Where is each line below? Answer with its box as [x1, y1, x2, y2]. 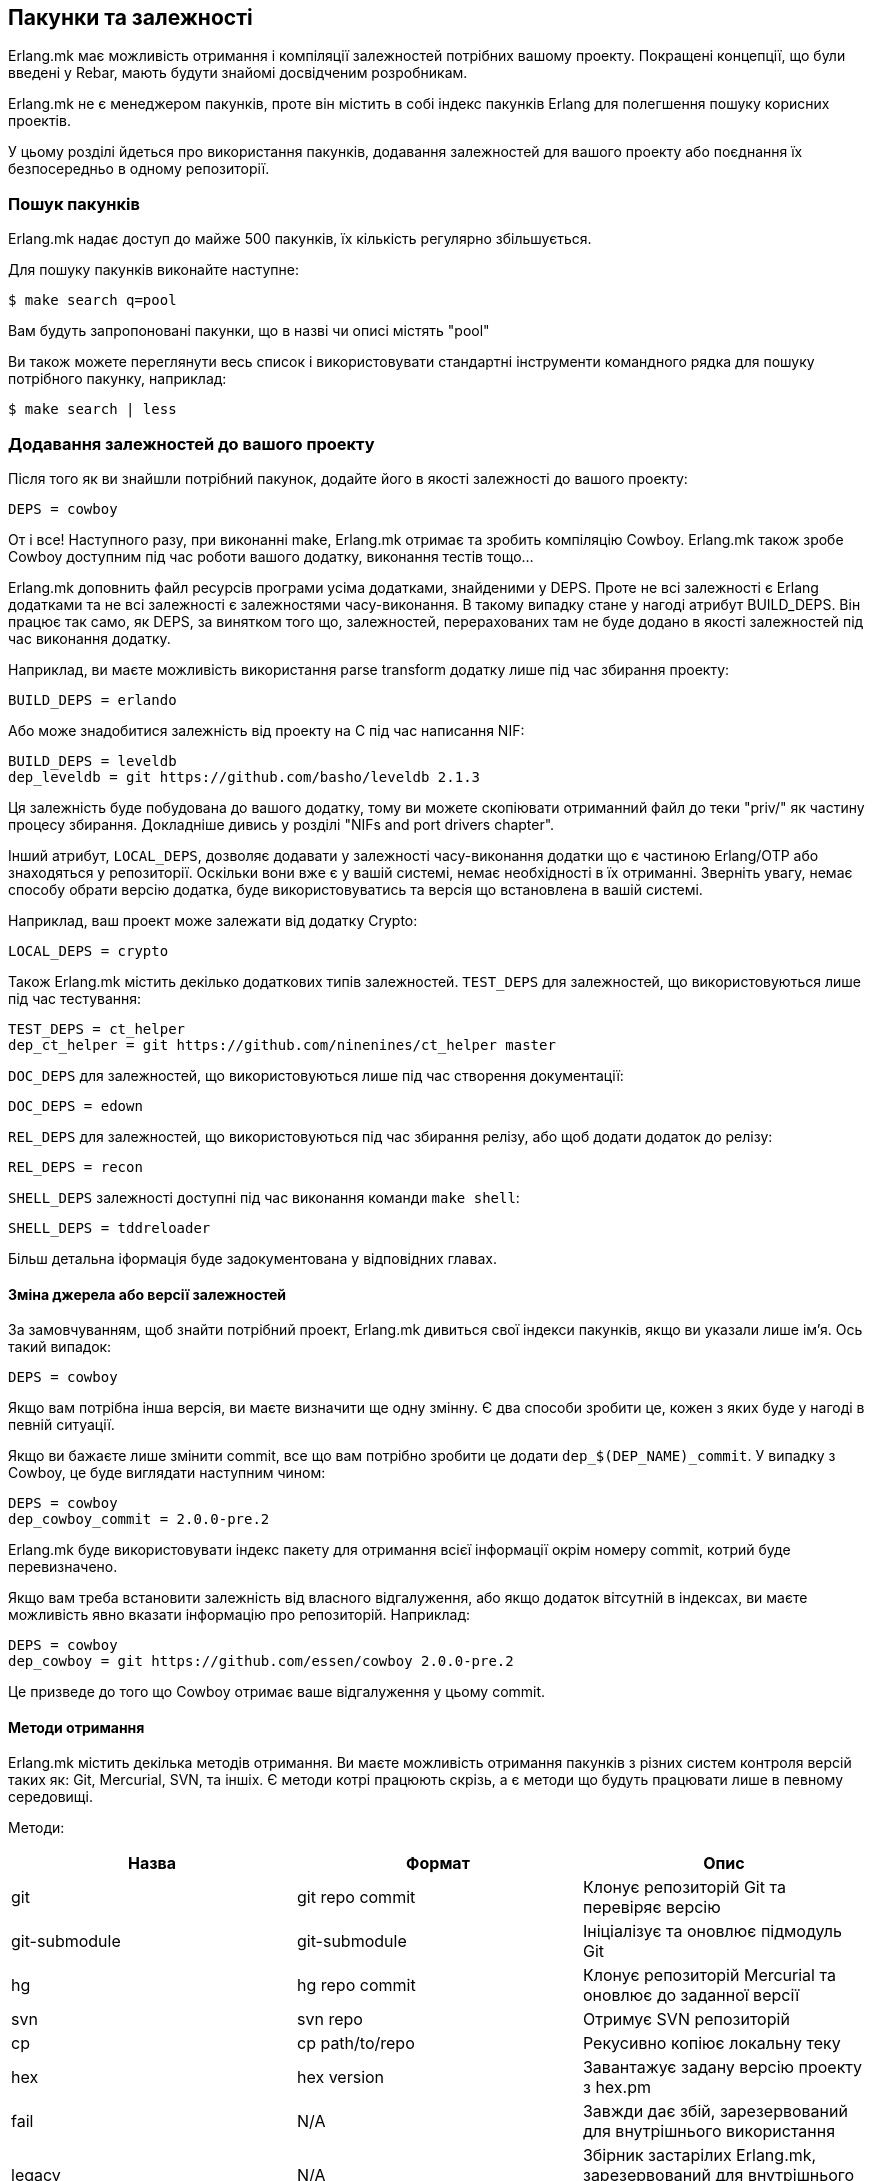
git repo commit [296, 1887, 416, 1908]
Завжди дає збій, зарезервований [582, 2101, 848, 2122]
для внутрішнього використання [582, 2121, 836, 2142]
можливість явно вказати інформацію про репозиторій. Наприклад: [8, 1606, 471, 1624]
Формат [406, 1853, 470, 1874]
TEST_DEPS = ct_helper [8, 1020, 186, 1037]
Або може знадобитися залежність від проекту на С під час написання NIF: [8, 721, 525, 739]
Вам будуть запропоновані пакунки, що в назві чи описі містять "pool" [8, 322, 490, 340]
